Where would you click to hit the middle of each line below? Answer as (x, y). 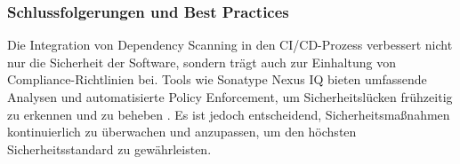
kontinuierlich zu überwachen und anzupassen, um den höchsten (182, 132)
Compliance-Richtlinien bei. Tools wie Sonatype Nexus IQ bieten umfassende (217, 79)
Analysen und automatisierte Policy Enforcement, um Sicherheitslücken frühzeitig (230, 97)
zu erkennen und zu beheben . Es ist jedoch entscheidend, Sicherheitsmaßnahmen (229, 114)
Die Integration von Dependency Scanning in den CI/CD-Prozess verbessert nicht (230, 45)
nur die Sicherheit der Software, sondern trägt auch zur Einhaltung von (202, 62)
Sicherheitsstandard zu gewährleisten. (109, 148)
